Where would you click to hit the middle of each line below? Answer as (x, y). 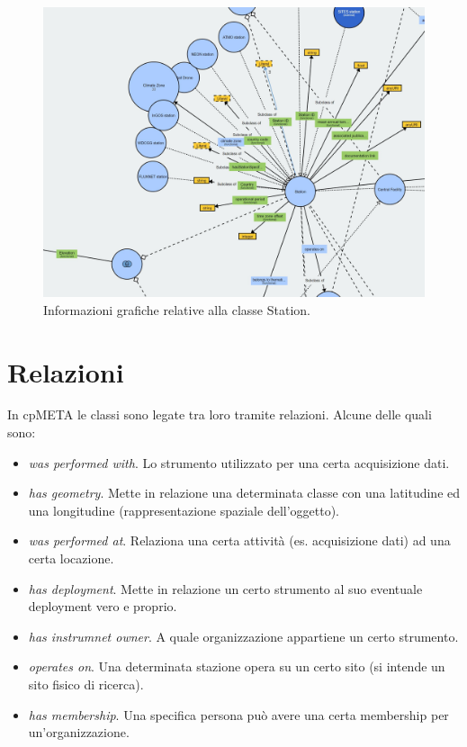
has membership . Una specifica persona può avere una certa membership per (238, 714)
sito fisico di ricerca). (86, 684)
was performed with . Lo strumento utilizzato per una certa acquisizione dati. (239, 462)
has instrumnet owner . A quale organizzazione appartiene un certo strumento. (243, 636)
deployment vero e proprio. (103, 606)
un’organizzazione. (79, 732)
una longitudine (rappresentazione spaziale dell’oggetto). (184, 510)
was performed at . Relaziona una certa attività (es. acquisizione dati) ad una (239, 540)
